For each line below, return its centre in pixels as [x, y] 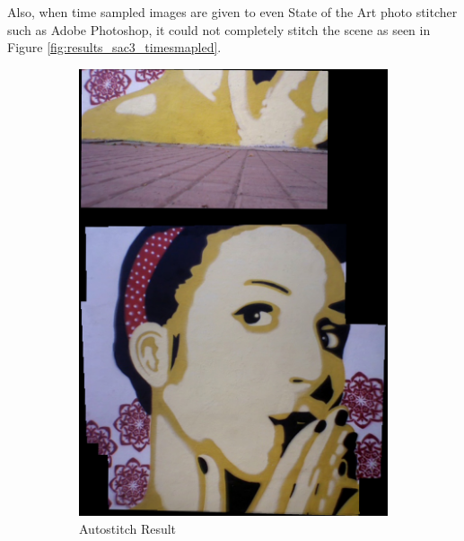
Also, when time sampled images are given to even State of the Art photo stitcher [232, 12]
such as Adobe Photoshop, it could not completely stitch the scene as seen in [219, 29]
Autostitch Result [128, 528]
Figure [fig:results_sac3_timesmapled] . [114, 47]
